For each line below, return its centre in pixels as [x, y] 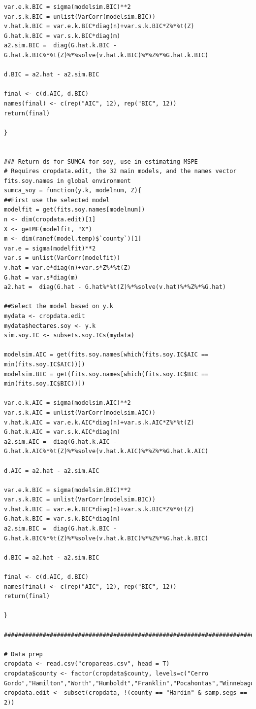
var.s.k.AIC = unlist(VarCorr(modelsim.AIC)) [80, 412]
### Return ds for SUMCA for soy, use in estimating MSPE [101, 161]
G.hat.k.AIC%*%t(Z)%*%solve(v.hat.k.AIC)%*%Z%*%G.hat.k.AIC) [106, 451]
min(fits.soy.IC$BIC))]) [45, 384]
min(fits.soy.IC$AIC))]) [45, 364]
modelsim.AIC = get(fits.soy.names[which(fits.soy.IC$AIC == [106, 355]
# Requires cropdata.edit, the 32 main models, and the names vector [120, 171]
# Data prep [23, 654]
